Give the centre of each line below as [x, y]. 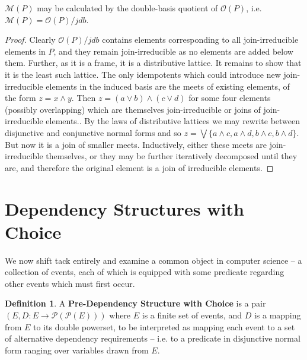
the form [20, 98]
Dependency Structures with [124, 208]
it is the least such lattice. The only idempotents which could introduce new [143, 74]
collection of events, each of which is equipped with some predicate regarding [145, 272]
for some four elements [230, 98]
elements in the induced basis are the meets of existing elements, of [168, 86]
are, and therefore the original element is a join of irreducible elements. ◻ [139, 167]
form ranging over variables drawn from [77, 350]
